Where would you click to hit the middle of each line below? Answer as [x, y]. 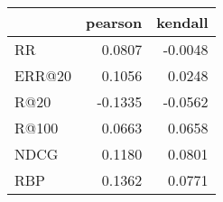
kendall [182, 22]
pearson [114, 22]
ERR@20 [43, 75]
